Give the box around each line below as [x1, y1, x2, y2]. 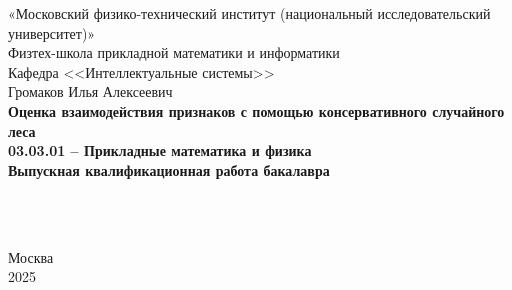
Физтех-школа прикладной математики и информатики [8, 42, 340, 63]
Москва [8, 246, 54, 267]
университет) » [8, 22, 96, 43]
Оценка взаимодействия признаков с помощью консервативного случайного [8, 100, 505, 121]
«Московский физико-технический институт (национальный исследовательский [8, 3, 491, 23]
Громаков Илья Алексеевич [8, 81, 173, 102]
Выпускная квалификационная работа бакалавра [8, 159, 330, 180]
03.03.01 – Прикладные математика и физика [8, 140, 312, 161]
